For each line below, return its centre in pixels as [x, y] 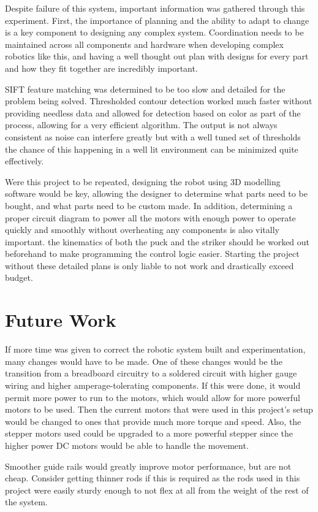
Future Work [61, 320]
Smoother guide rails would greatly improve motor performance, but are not [148, 466]
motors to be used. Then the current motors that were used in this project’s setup [159, 409]
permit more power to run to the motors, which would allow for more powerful [153, 397]
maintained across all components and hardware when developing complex [144, 44]
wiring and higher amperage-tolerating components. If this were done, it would [153, 385]
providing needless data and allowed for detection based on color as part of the [153, 113]
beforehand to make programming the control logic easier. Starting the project [152, 254]
